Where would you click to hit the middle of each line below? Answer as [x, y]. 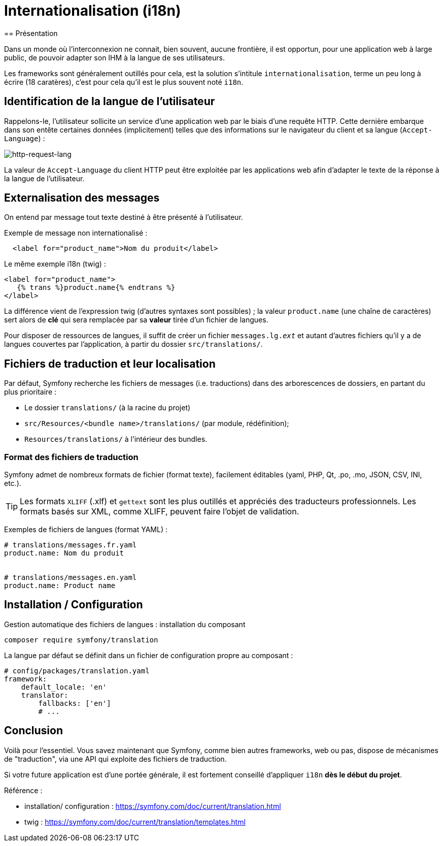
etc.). [13, 483]
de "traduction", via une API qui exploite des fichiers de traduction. [115, 759]
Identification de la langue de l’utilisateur [110, 102]
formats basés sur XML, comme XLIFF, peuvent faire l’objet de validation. [160, 512]
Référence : [23, 790]
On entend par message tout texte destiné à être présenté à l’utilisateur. [124, 217]
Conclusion [34, 731]
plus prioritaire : [30, 392]
